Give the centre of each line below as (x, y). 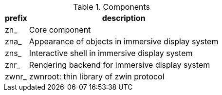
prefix (16, 18)
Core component (60, 30)
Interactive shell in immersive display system (111, 53)
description (124, 18)
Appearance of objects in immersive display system (124, 41)
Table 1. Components (112, 7)
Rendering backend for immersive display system (120, 65)
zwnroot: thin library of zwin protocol (97, 76)
